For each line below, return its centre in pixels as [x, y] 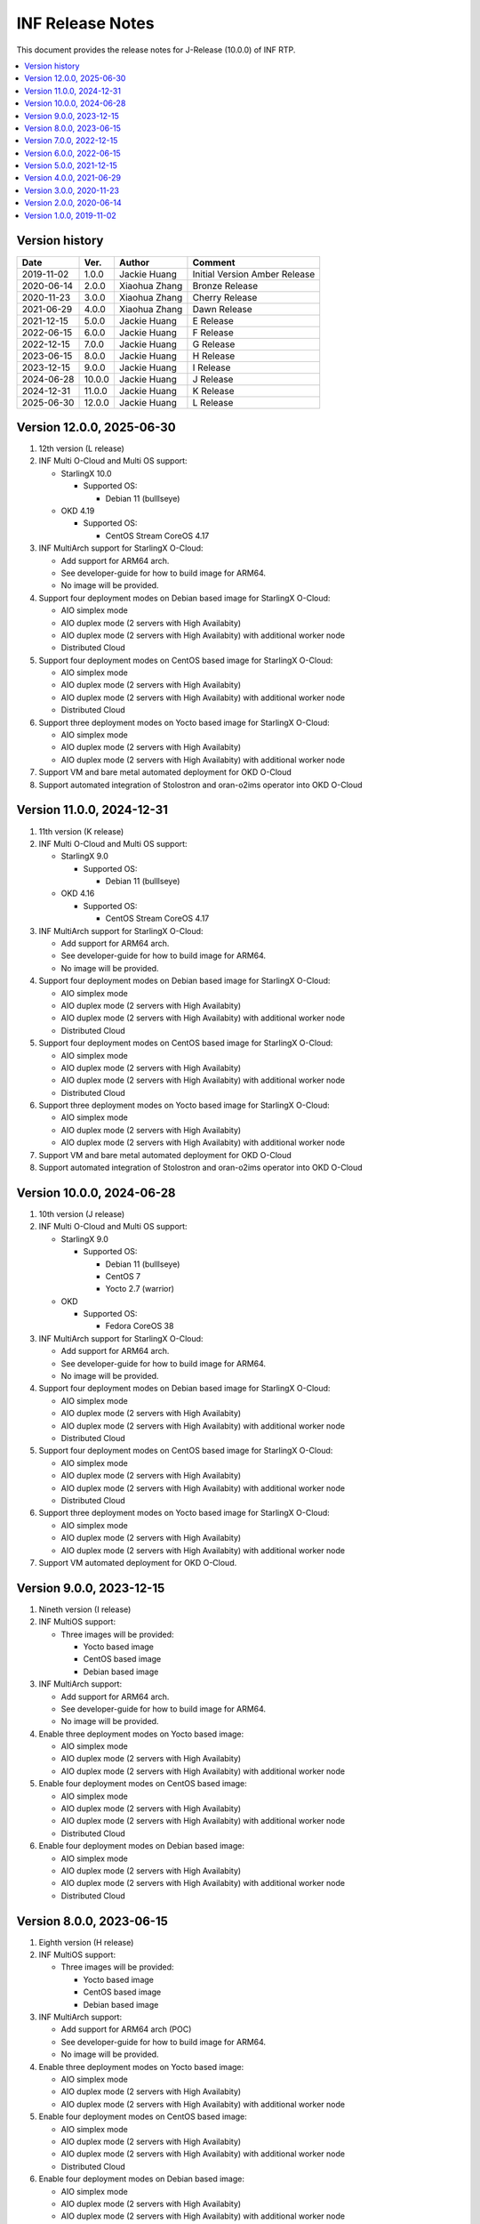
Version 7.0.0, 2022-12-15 [71, 141]
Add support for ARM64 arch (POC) [126, 2029]
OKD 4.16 [78, 893]
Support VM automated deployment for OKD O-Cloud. [138, 1562]
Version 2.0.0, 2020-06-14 [73, 203]
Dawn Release [222, 309]
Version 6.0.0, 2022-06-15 [73, 153]
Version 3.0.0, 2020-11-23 [72, 190]
